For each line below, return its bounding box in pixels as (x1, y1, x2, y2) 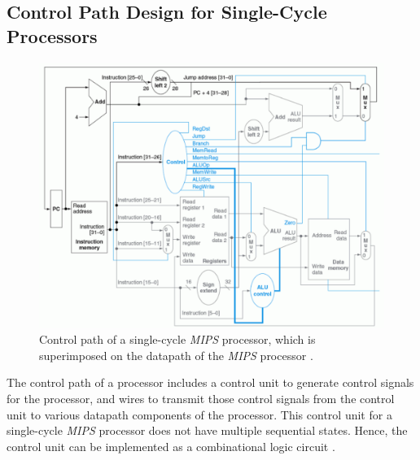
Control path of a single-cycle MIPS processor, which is (39, 331, 316, 348)
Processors (7, 23, 98, 48)
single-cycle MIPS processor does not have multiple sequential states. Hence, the (7, 422, 408, 439)
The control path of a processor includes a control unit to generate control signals (7, 374, 414, 391)
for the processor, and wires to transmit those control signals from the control (7, 390, 395, 407)
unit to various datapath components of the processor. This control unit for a (7, 406, 392, 423)
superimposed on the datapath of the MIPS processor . (39, 346, 313, 363)
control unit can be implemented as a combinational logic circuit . (7, 437, 335, 454)
